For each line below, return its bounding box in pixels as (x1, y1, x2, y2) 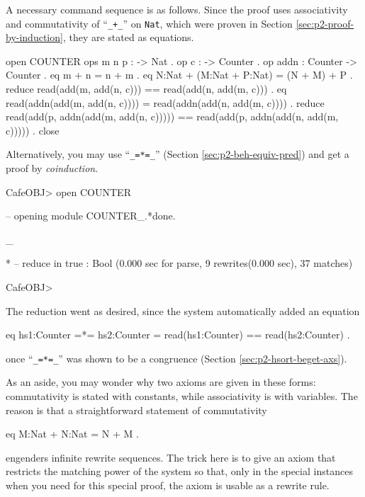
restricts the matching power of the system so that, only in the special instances (6, 464, 353, 479)
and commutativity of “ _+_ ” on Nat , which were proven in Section (6, 16, 293, 30)
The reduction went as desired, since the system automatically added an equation (6, 303, 360, 318)
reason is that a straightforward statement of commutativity (6, 402, 267, 417)
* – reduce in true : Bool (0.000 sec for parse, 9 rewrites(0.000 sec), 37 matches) (6, 256, 353, 270)
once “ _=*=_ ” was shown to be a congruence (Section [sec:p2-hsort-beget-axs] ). (6, 350, 347, 365)
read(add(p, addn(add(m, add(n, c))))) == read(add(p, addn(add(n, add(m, (6, 109, 339, 124)
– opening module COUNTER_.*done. (6, 208, 176, 223)
